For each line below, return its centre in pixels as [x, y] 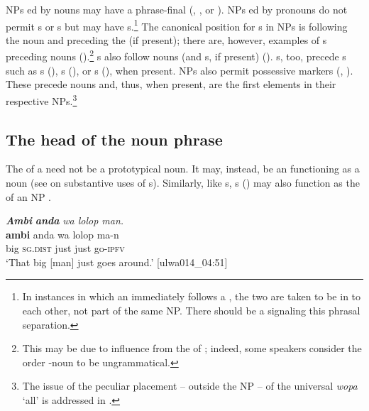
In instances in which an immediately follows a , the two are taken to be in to [192, 296]
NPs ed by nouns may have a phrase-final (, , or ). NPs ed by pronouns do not [177, 9]
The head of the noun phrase [114, 139]
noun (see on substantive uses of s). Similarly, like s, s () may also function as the [183, 182]
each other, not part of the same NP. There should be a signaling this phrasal [191, 311]
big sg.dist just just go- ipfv [65, 248]
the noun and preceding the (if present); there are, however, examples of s [166, 39]
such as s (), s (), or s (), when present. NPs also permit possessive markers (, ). [180, 70]
